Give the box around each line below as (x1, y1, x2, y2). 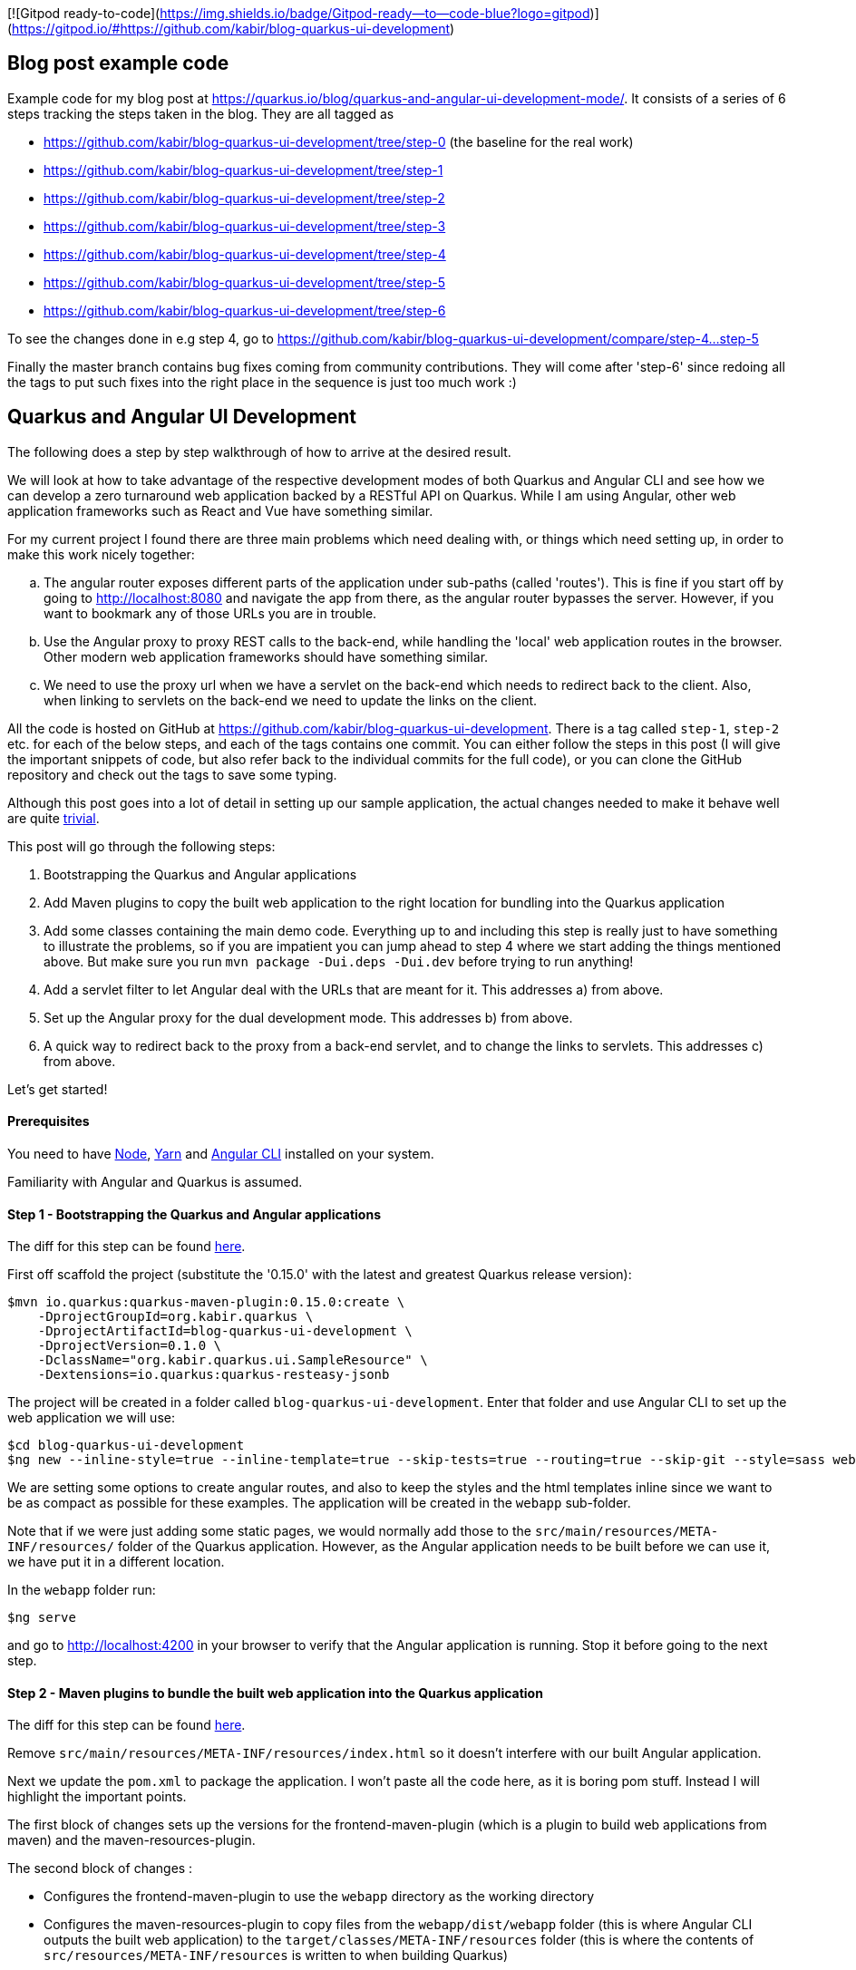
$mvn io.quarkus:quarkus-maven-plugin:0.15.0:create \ (7, 1295, 405, 1310)
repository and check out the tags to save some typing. (7, 766, 337, 782)
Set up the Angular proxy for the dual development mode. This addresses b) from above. (44, 1009, 573, 1025)
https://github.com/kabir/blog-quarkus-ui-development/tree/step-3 (44, 218, 446, 234)
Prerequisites (7, 1113, 90, 1130)
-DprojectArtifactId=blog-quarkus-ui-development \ (37, 1324, 413, 1339)
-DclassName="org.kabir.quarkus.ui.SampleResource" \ (37, 1353, 428, 1368)
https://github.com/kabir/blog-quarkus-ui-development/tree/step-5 (44, 274, 445, 290)
